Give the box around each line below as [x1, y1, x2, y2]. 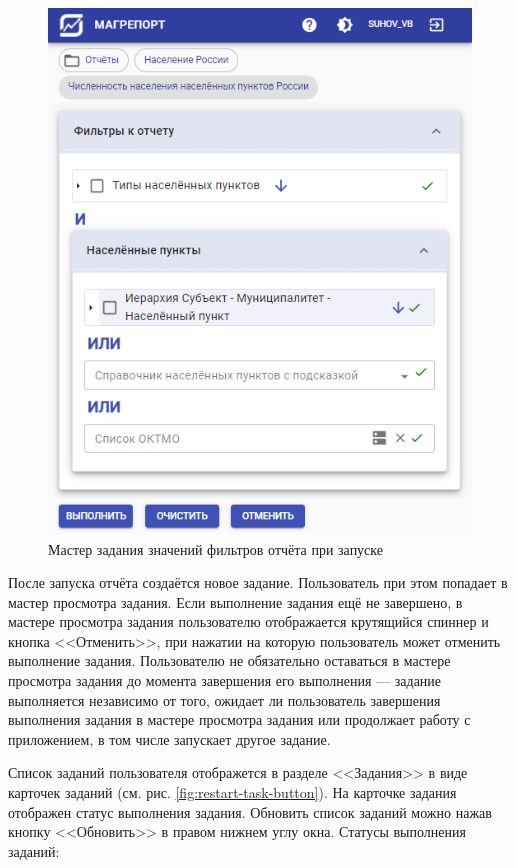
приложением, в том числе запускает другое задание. [8, 728, 331, 749]
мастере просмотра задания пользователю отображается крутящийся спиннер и [8, 611, 489, 632]
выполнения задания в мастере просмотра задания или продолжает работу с [8, 709, 471, 730]
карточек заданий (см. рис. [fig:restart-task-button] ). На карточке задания [8, 782, 457, 803]
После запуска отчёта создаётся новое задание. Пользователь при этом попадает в [8, 572, 508, 593]
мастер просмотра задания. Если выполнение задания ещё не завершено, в [8, 591, 463, 612]
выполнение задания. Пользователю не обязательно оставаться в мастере [8, 650, 451, 671]
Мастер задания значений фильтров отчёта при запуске [48, 538, 384, 559]
